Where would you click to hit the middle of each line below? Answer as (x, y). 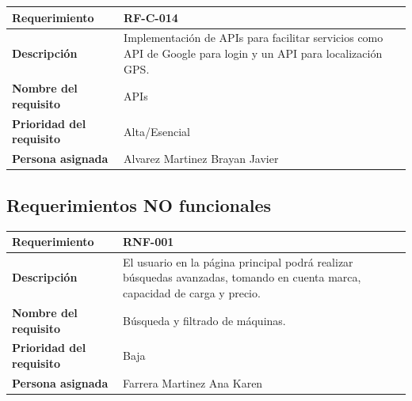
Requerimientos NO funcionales (139, 204)
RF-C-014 (151, 17)
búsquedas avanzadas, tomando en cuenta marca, (242, 277)
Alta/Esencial (157, 131)
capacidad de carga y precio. (191, 293)
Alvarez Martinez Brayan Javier (201, 159)
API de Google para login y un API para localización (253, 53)
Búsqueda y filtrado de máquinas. (204, 320)
